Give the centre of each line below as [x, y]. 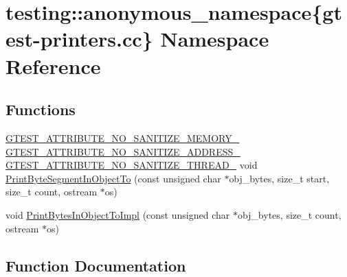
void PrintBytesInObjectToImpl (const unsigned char [118, 214]
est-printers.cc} [79, 39]
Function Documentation [96, 265]
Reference [53, 65]
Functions [41, 109]
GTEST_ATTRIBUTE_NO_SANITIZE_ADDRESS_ [123, 151]
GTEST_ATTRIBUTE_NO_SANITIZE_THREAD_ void [132, 165]
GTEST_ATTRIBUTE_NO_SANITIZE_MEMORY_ [123, 137]
